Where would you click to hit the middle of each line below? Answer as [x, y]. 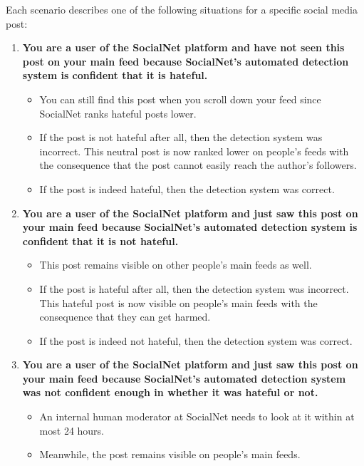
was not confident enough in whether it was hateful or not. [170, 392]
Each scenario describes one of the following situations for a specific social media [182, 9]
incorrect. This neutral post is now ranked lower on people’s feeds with [194, 151]
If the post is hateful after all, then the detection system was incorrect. [194, 288]
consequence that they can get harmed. [125, 317]
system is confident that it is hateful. [115, 75]
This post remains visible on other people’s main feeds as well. [176, 265]
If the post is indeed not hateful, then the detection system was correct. [196, 340]
